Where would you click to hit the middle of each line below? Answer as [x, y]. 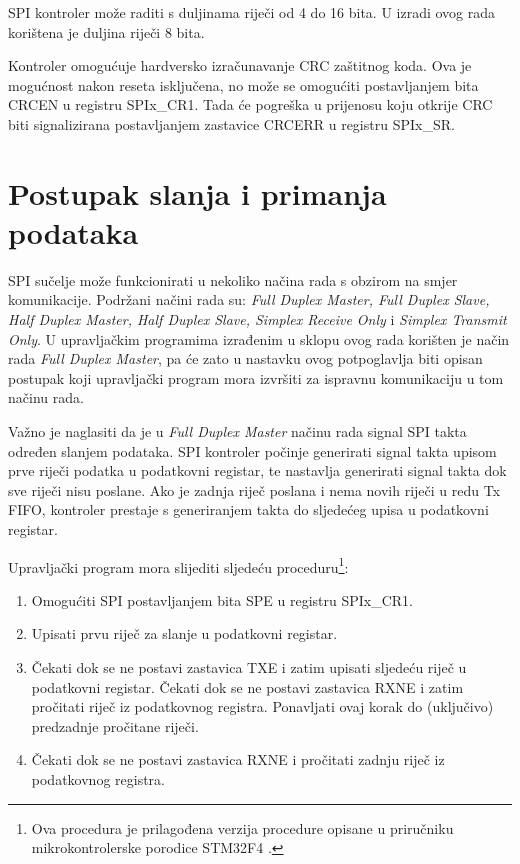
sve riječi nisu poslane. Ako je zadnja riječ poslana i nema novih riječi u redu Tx [254, 489]
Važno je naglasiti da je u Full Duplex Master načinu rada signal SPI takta [237, 431]
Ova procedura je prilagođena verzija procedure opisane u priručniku [242, 827]
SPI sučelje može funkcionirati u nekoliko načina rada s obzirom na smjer [233, 279]
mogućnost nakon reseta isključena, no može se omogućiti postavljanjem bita [243, 84]
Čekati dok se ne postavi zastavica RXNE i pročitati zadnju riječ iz [238, 759]
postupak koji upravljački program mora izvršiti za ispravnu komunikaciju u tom [256, 377]
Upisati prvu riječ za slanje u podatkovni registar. [184, 633]
